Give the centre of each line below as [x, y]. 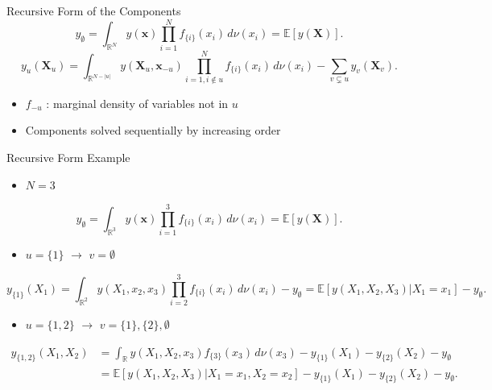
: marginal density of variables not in [137, 103]
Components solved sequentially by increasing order [153, 130]
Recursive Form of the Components [94, 10]
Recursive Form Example [68, 158]
